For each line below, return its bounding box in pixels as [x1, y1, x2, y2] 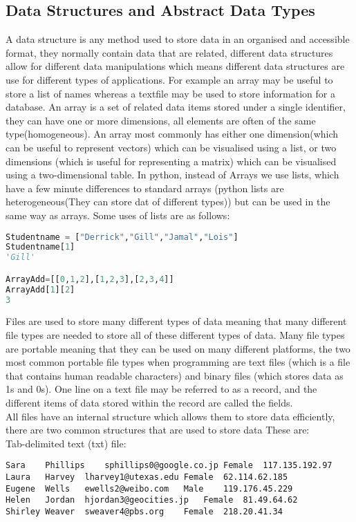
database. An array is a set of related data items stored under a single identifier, [6, 100, 346, 114]
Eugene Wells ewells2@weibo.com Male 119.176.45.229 [6, 483, 293, 494]
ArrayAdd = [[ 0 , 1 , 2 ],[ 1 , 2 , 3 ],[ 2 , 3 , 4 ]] [6, 274, 174, 284]
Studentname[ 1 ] [6, 242, 75, 252]
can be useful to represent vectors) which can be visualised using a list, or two [6, 140, 337, 154]
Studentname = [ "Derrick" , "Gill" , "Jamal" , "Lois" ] [6, 232, 238, 242]
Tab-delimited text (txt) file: [6, 436, 127, 450]
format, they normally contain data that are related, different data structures [6, 45, 333, 59]
